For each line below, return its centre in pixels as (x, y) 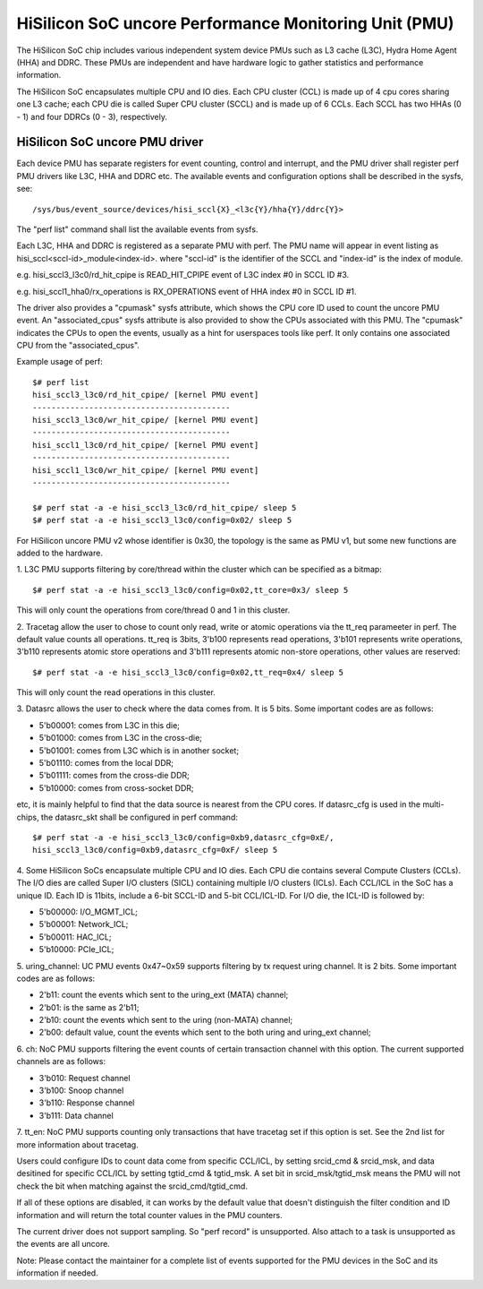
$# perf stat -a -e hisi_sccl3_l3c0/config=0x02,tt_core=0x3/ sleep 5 (191, 590)
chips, (28, 817)
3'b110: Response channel (87, 1103)
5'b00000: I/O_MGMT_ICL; (88, 911)
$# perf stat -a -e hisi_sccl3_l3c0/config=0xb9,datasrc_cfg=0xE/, (183, 837)
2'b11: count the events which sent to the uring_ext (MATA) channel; (164, 995)
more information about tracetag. (77, 1144)
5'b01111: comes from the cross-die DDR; (114, 776)
